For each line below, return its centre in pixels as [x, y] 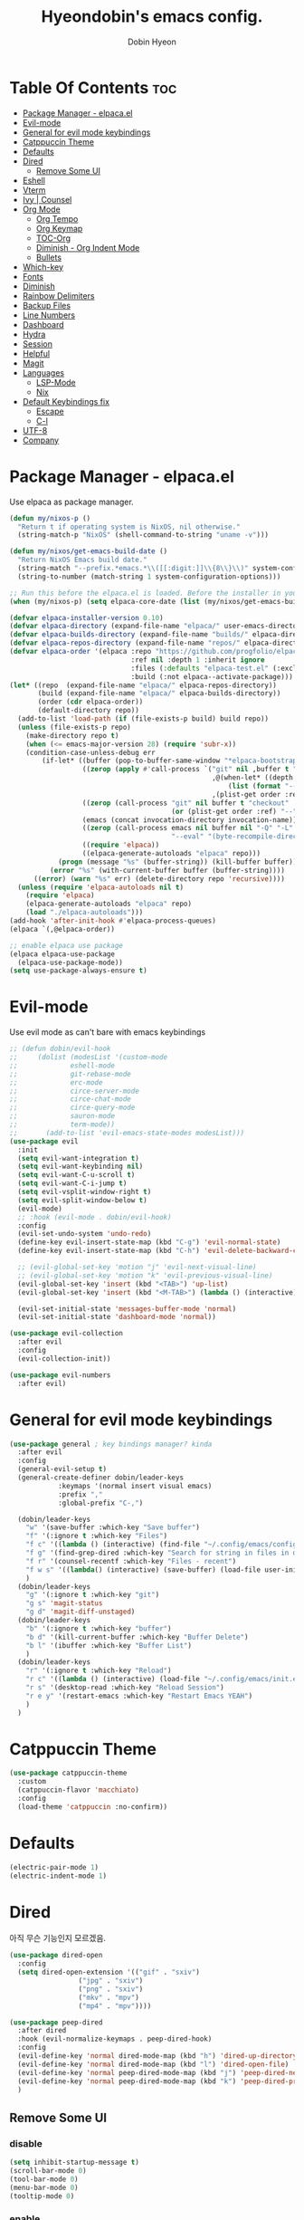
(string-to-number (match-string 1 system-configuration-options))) [149, 577]
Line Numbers [48, 315]
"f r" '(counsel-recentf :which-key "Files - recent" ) [131, 1561]
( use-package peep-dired [56, 2022]
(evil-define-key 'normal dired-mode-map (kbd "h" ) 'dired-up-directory [157, 2056]
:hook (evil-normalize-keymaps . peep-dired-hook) [115, 2039]
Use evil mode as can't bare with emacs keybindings [108, 1032]
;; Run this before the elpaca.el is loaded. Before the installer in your [155, 593]
